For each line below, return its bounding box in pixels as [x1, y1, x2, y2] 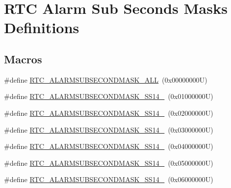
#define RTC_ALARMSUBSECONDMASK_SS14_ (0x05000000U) [4, 157, 213, 168]
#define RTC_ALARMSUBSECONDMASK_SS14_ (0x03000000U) [4, 124, 213, 135]
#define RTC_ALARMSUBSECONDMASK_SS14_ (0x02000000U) [4, 107, 213, 118]
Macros [4, 51, 42, 66]
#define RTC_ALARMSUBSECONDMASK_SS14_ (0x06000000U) [4, 174, 213, 185]
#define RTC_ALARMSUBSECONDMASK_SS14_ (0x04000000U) [4, 141, 213, 151]
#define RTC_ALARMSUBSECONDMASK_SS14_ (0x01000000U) [4, 91, 213, 101]
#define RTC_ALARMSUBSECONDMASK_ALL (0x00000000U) [4, 74, 207, 85]
